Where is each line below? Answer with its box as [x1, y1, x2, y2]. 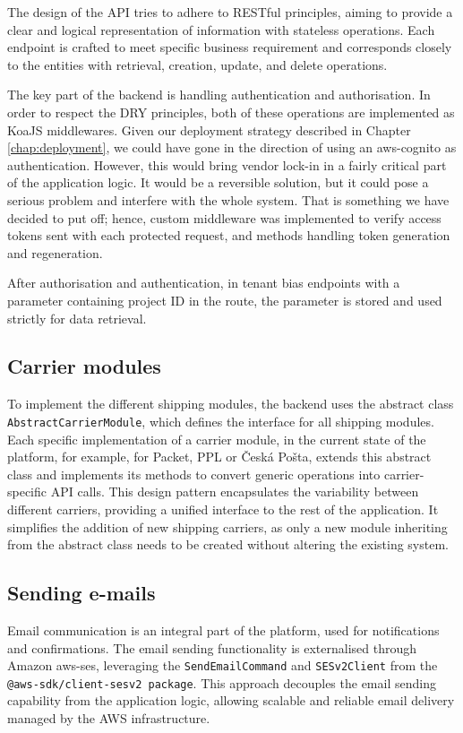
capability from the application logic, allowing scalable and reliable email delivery [7, 691, 455, 710]
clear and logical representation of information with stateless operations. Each [7, 20, 435, 39]
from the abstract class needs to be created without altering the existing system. [7, 535, 449, 554]
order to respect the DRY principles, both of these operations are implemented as [7, 102, 455, 121]
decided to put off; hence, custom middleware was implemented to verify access [7, 208, 442, 227]
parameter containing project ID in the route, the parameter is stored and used [7, 290, 442, 309]
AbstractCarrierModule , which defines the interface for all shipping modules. [7, 411, 434, 430]
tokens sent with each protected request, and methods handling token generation [7, 226, 450, 245]
